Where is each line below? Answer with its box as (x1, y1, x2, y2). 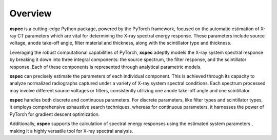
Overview (9, 8, 52, 19)
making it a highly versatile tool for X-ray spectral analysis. (9, 128, 133, 134)
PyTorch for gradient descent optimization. (9, 111, 100, 117)
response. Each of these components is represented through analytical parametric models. (9, 64, 202, 70)
